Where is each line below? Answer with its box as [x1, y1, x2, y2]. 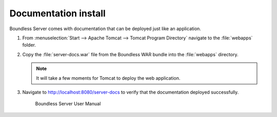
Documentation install [9, 8, 106, 19]
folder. [22, 42, 36, 48]
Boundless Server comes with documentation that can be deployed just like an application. [9, 26, 201, 32]
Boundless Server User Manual [35, 101, 101, 107]
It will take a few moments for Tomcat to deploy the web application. [36, 75, 181, 81]
